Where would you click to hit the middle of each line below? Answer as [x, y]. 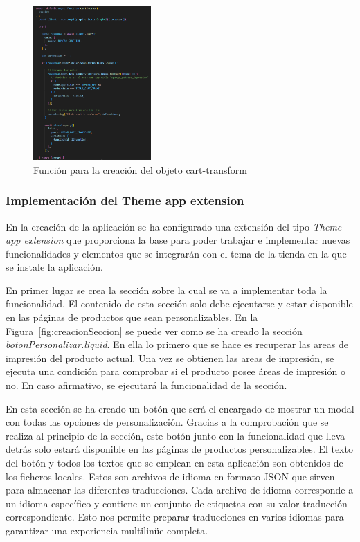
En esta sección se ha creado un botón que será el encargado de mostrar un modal [180, 408]
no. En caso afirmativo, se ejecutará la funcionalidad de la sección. [146, 385]
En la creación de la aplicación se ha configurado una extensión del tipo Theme [174, 226]
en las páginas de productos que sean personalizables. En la [132, 317]
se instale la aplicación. [54, 267]
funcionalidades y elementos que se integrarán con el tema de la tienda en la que [176, 253]
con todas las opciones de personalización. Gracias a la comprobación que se [167, 422]
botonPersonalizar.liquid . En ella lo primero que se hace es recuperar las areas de [177, 344]
